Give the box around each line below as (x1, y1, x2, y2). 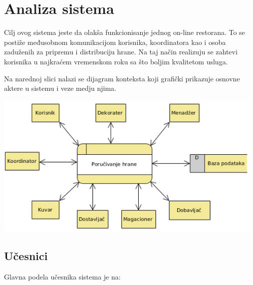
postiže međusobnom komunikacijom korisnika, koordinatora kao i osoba (4, 36, 226, 47)
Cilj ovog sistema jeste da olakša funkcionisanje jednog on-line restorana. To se (4, 27, 245, 37)
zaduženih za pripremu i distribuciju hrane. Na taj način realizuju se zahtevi (4, 46, 238, 57)
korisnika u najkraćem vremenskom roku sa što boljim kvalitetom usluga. (4, 56, 228, 66)
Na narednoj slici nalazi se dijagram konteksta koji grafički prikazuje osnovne (4, 73, 240, 83)
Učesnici (4, 248, 48, 264)
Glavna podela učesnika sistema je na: (4, 272, 121, 282)
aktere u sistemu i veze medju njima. (4, 83, 116, 93)
